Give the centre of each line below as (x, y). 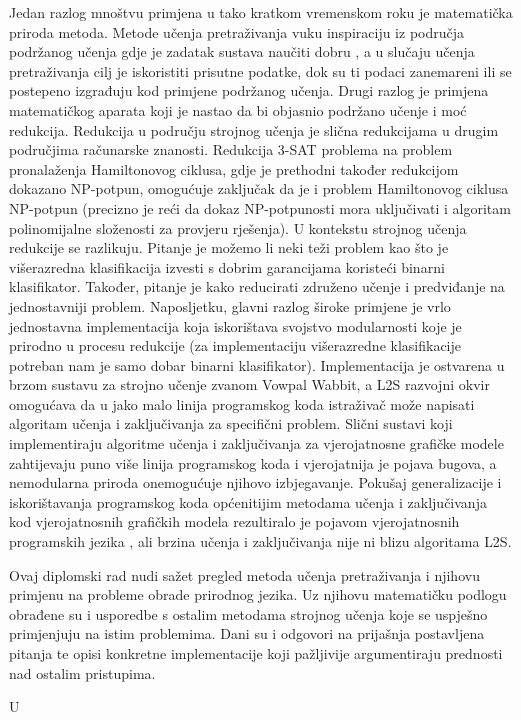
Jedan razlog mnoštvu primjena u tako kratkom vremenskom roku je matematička (261, 12)
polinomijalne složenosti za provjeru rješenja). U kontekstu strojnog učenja (238, 227)
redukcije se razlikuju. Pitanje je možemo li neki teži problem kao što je (229, 247)
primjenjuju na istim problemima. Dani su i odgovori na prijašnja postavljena (247, 633)
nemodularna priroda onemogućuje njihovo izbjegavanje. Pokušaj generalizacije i (255, 482)
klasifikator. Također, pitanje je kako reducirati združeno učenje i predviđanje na (257, 286)
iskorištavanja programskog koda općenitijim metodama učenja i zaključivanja (248, 501)
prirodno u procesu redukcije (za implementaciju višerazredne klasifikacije (235, 345)
